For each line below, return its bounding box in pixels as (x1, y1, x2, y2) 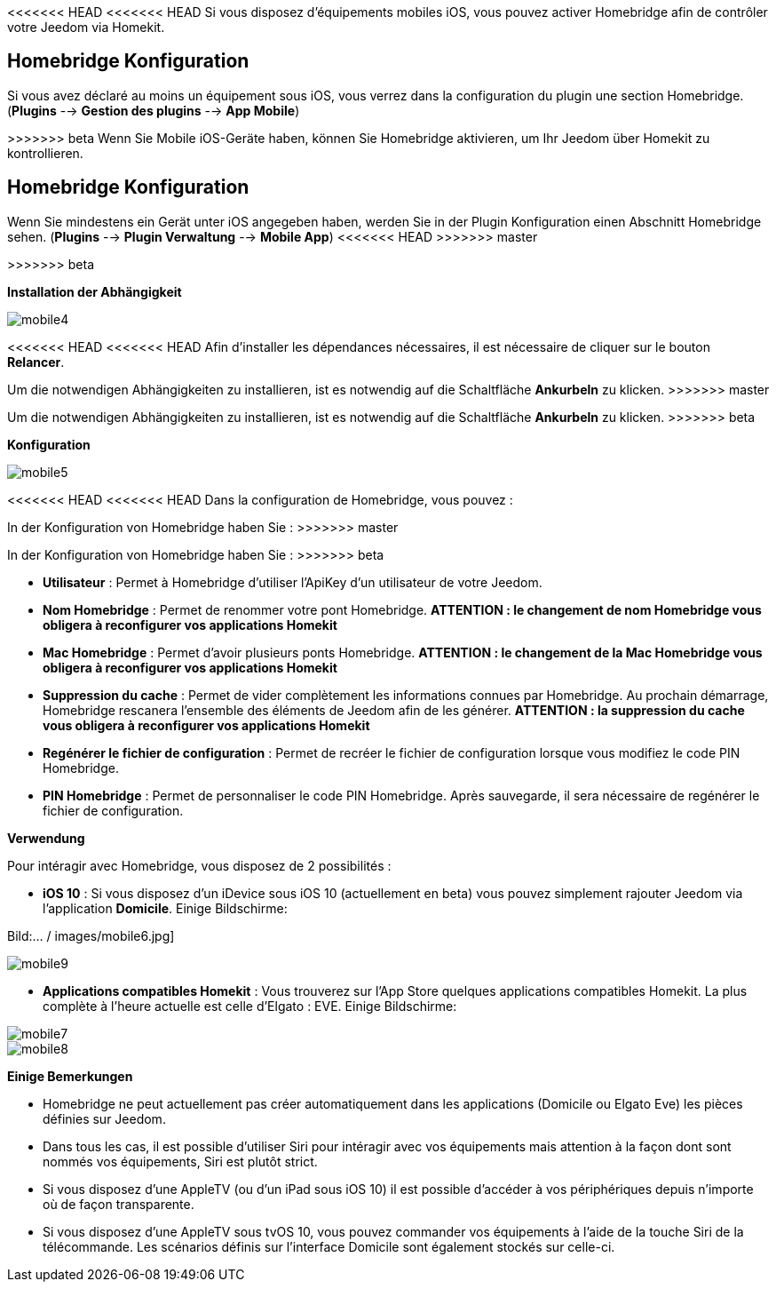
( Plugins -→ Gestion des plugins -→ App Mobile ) (7, 102, 300, 118)
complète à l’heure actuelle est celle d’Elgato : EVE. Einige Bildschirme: (43, 998, 457, 1014)
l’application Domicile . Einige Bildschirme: (43, 900, 288, 916)
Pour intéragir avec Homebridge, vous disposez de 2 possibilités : (7, 857, 392, 873)
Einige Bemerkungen (7, 1068, 133, 1084)
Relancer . (7, 354, 65, 370)
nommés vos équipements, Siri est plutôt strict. (43, 1153, 318, 1169)
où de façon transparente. (43, 1196, 194, 1212)
